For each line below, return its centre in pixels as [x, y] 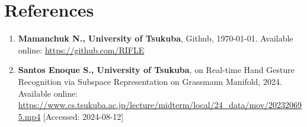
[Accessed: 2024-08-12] [83, 116]
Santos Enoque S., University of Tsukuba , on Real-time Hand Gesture [156, 70]
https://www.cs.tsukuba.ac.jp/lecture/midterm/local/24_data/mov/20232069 [160, 105]
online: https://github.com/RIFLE [81, 50]
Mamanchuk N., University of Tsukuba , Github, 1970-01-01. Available [156, 38]
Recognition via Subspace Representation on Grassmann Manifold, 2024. [150, 81]
